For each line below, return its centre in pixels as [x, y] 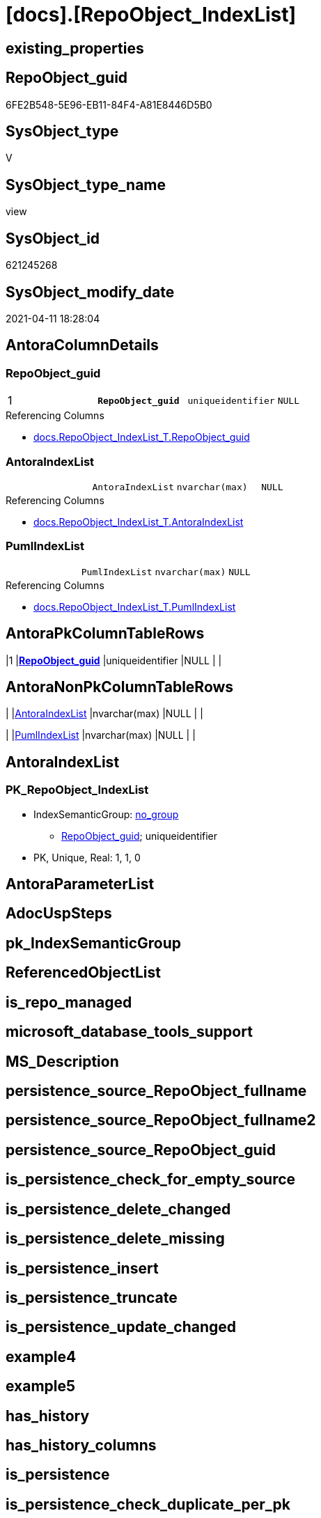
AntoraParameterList [80, 884]
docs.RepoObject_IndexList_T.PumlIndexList [135, 607]
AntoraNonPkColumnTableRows [120, 687]
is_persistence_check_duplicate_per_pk [148, 1504]
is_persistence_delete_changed [118, 1209]
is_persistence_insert [82, 1268]
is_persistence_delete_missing [115, 1239]
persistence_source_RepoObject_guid [141, 1150]
